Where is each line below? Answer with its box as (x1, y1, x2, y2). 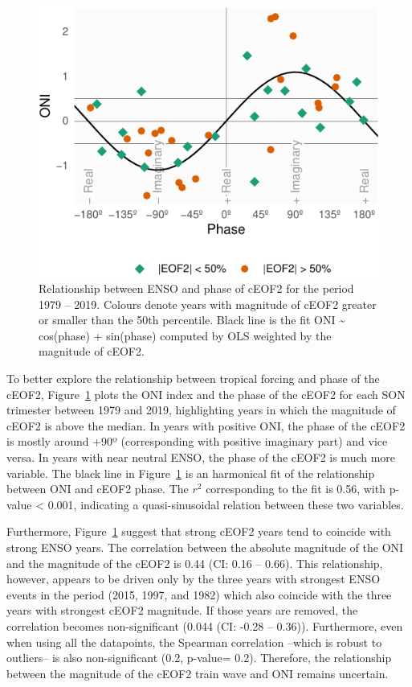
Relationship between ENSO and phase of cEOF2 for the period (39, 280, 354, 297)
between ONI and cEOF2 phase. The (6, 480, 189, 497)
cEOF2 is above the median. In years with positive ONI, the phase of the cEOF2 (6, 417, 406, 434)
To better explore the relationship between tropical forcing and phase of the (6, 370, 380, 386)
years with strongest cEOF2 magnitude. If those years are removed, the (6, 602, 358, 619)
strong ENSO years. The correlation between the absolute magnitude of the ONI (6, 538, 404, 555)
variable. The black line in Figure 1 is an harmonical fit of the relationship (6, 464, 375, 481)
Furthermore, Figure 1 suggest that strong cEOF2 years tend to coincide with (6, 523, 391, 540)
